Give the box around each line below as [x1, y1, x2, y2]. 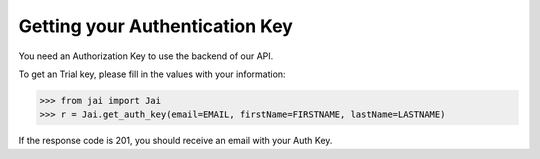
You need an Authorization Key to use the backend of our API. [18, 50, 274, 62]
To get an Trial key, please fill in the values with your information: [18, 68, 286, 80]
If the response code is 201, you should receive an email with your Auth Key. [18, 135, 333, 147]
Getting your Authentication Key [18, 15, 294, 37]
